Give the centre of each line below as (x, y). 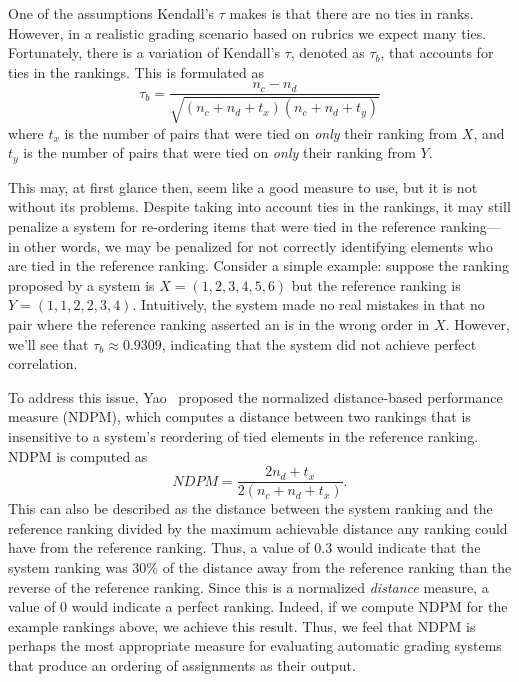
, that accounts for (437, 52)
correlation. (43, 363)
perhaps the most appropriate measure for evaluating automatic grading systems (255, 645)
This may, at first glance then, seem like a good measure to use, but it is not (243, 186)
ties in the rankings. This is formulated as (136, 71)
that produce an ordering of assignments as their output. (182, 665)
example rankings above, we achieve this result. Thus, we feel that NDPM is (242, 625)
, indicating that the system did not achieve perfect (319, 343)
